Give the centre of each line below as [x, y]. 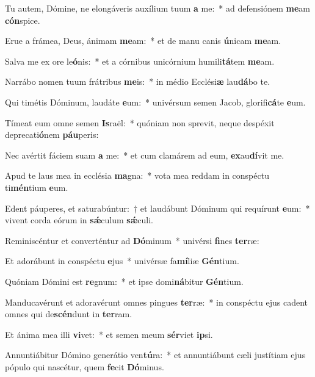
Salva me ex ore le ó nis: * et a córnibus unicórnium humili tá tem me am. [140, 61]
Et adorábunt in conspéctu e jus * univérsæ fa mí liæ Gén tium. [122, 261]
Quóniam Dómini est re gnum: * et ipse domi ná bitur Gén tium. [124, 281]
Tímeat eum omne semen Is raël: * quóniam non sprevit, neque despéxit [140, 122]
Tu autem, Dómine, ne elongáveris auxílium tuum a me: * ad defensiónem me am [157, 8]
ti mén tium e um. [37, 187]
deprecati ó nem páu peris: [52, 135]
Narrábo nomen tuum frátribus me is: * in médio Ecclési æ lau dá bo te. [138, 81]
